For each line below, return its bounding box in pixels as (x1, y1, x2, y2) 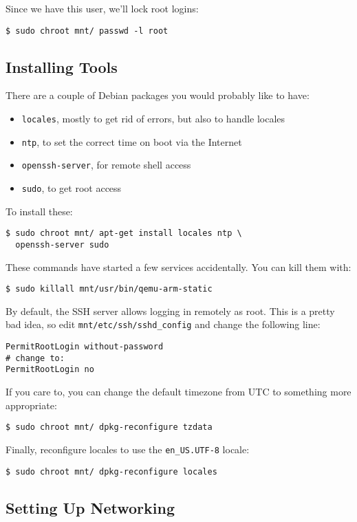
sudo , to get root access (21, 181, 122, 195)
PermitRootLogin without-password (6, 342, 164, 352)
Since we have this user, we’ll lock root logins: (6, 1, 199, 15)
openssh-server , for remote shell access (21, 157, 191, 172)
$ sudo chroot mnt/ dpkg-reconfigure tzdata (6, 422, 213, 433)
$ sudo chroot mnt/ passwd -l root (6, 25, 169, 36)
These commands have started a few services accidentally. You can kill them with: (6, 259, 351, 274)
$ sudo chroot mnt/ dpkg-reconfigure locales (6, 466, 217, 477)
